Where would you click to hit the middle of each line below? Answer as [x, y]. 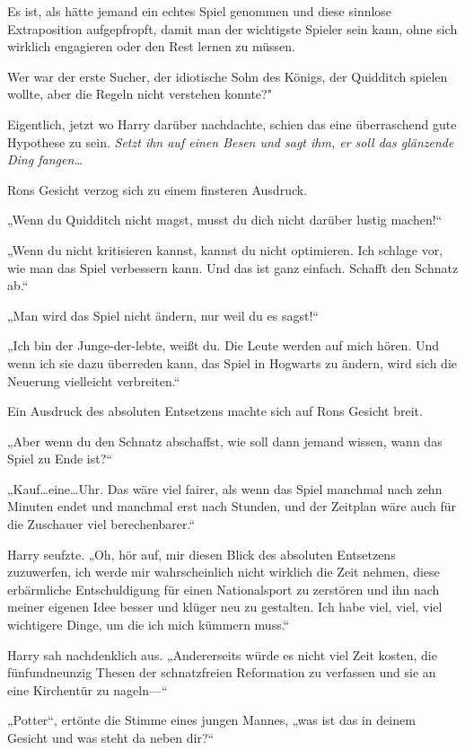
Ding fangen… [45, 159]
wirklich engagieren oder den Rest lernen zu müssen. [152, 46]
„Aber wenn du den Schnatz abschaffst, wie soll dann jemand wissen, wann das [225, 441]
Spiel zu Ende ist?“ [60, 459]
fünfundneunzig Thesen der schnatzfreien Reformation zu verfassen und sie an [222, 672]
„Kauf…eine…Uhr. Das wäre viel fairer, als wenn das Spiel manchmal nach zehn [225, 488]
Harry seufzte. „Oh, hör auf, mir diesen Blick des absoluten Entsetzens [202, 554]
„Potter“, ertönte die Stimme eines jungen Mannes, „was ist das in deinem [211, 720]
